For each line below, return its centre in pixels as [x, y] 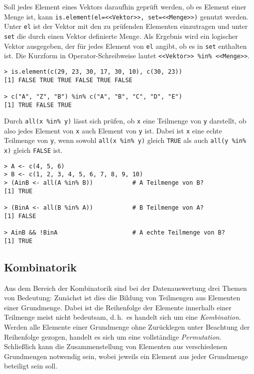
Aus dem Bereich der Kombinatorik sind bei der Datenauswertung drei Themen [126, 288]
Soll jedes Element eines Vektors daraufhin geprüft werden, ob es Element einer [125, 6]
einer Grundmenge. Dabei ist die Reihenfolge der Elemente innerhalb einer [118, 307]
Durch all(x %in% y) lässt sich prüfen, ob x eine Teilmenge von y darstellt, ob [125, 121]
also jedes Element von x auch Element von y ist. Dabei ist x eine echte [113, 130]
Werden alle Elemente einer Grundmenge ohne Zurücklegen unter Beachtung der [127, 326]
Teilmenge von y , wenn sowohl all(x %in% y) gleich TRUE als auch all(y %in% [125, 140]
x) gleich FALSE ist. [33, 150]
